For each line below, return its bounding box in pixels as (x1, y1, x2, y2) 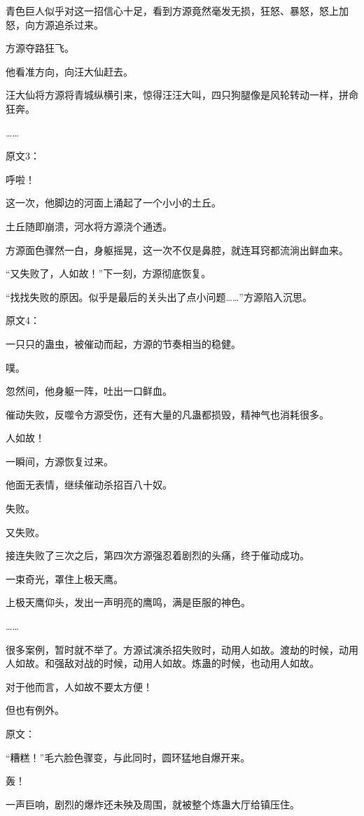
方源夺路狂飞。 (6, 41, 74, 55)
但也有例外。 (6, 703, 64, 717)
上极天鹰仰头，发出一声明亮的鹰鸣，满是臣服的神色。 (6, 595, 251, 610)
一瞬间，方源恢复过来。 (6, 453, 113, 468)
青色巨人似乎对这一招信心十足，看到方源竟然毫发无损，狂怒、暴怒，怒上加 (6, 3, 349, 17)
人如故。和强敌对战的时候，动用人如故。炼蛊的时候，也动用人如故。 (6, 656, 319, 670)
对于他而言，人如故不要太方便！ (6, 679, 153, 694)
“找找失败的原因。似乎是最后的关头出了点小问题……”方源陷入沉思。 (6, 289, 312, 304)
